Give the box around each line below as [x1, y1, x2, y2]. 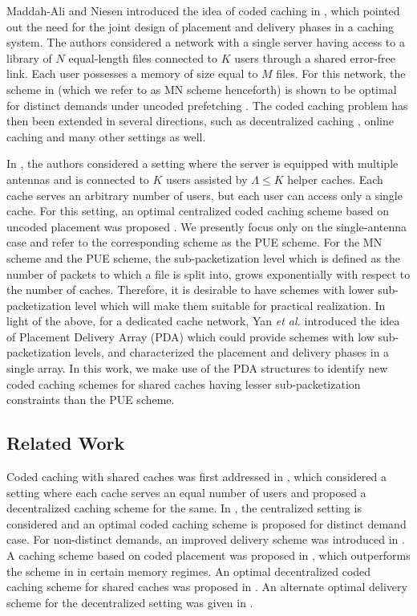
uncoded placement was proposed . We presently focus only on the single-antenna [6, 218, 407, 235]
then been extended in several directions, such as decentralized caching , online [6, 112, 395, 129]
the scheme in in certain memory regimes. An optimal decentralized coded [6, 562, 371, 579]
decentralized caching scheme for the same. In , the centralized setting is [6, 500, 362, 516]
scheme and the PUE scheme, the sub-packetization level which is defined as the [6, 249, 401, 266]
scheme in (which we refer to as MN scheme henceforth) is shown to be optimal [6, 80, 397, 97]
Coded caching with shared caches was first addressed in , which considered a [6, 468, 387, 485]
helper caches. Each [287, 170, 383, 187]
